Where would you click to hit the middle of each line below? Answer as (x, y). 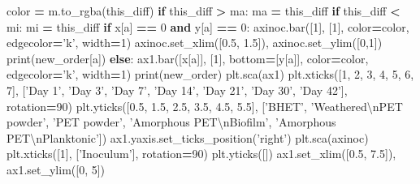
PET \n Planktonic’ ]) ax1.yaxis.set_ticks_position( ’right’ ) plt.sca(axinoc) (188, 137)
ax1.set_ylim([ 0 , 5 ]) (56, 169)
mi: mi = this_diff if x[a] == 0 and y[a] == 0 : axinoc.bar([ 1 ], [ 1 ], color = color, (208, 26)
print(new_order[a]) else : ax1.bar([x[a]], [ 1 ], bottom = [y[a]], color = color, (188, 58)
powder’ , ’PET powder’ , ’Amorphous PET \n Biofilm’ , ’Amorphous (171, 122)
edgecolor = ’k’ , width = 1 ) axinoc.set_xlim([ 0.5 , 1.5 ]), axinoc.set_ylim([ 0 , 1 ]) (195, 43)
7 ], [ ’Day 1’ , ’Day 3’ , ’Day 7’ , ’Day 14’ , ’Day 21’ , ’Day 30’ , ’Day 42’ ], (177, 90)
